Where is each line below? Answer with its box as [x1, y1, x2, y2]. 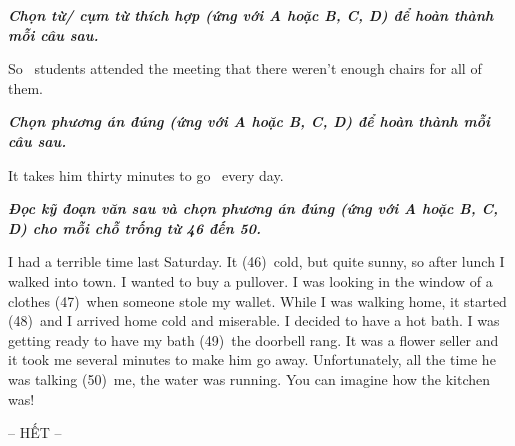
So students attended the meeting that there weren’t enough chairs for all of [8, 58, 482, 79]
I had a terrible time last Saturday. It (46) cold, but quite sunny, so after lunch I [8, 251, 505, 272]
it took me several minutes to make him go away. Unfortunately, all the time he [8, 349, 496, 370]
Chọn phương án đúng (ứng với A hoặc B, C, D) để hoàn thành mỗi [8, 111, 490, 132]
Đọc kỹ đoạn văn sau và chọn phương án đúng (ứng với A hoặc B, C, [8, 198, 498, 219]
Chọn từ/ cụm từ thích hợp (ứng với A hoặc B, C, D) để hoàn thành [8, 5, 494, 25]
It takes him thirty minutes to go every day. [8, 164, 284, 185]
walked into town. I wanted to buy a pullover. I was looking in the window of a [8, 270, 493, 291]
